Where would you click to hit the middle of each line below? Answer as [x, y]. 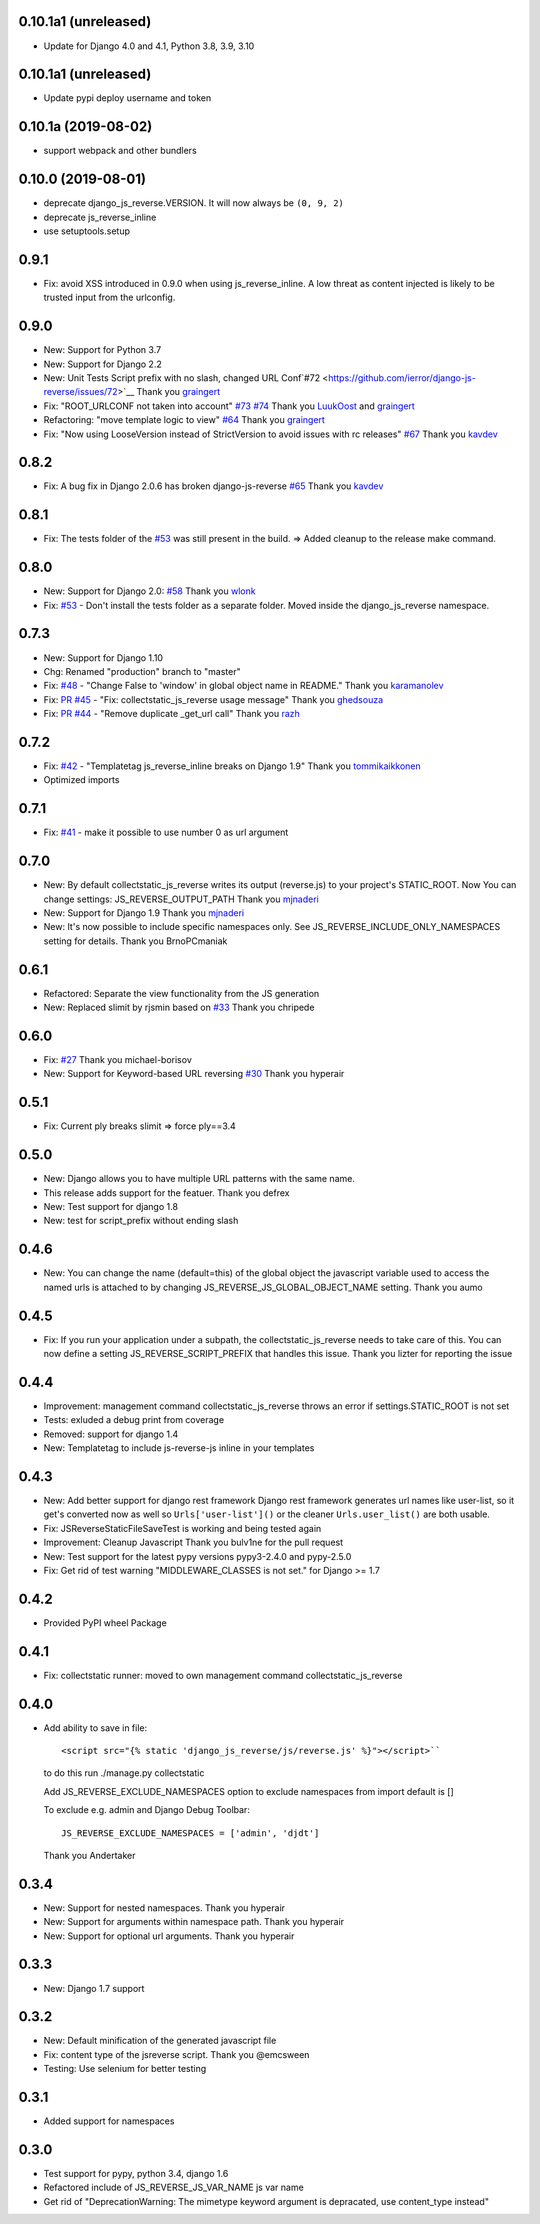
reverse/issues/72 [81, 392]
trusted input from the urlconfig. [109, 297]
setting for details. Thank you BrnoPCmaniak [135, 941]
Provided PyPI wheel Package [105, 1622]
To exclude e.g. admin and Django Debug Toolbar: [146, 1810]
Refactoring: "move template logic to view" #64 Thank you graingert [184, 420]
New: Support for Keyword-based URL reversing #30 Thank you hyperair [194, 1074]
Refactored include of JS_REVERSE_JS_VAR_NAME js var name [173, 2187]
